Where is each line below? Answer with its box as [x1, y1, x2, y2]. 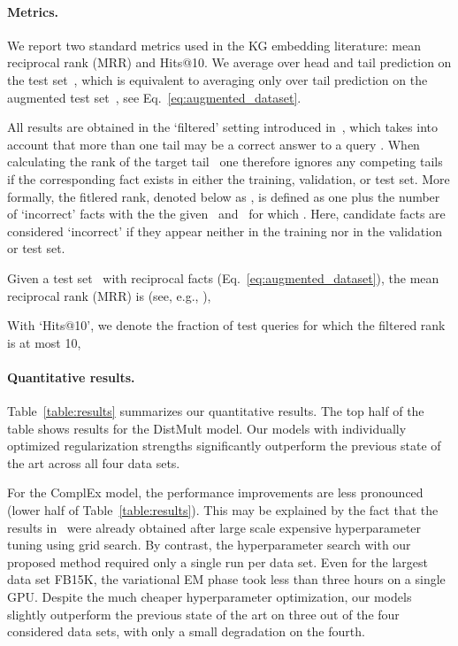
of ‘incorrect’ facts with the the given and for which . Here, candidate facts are [7, 204, 446, 223]
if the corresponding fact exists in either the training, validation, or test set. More [7, 169, 450, 188]
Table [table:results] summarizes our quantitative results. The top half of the [7, 402, 424, 420]
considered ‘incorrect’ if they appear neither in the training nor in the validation [7, 221, 442, 240]
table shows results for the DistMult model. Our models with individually [7, 419, 407, 437]
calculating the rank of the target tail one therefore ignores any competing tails [7, 152, 443, 171]
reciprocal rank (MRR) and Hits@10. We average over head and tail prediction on [7, 53, 452, 72]
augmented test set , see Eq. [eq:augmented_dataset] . [7, 88, 302, 106]
